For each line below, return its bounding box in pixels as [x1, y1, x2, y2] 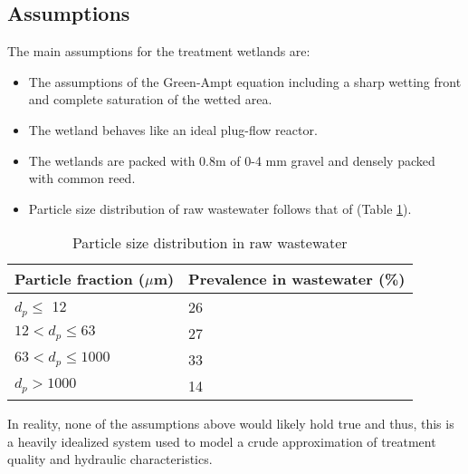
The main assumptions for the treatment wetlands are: [7, 42, 310, 61]
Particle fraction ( [14, 268, 145, 290]
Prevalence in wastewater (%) [188, 268, 406, 290]
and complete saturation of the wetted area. [28, 90, 272, 109]
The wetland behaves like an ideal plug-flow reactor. [28, 120, 318, 139]
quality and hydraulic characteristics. [7, 450, 213, 469]
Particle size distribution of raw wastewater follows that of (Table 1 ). [28, 198, 412, 218]
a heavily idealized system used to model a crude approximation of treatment [7, 431, 436, 450]
